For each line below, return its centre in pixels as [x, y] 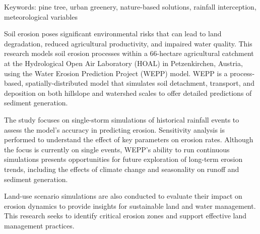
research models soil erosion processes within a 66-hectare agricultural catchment [129, 53]
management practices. [39, 225]
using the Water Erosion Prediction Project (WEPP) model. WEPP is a [116, 73]
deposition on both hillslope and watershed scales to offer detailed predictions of [128, 93]
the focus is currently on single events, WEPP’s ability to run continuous [117, 149]
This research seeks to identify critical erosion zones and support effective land [125, 216]
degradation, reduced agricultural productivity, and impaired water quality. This [128, 43]
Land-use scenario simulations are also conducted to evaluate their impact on [123, 196]
